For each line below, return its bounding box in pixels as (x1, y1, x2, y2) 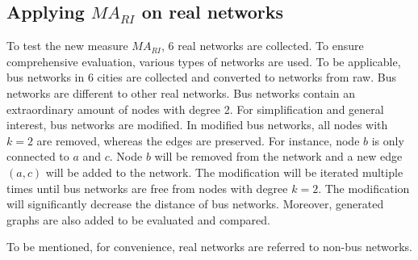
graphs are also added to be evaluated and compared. (6, 211, 270, 228)
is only (371, 132, 404, 149)
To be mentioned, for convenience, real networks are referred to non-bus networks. (6, 238, 412, 255)
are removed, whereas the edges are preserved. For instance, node (36, 132, 360, 149)
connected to (6, 148, 69, 165)
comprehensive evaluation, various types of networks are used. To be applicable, (6, 52, 401, 69)
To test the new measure (6, 37, 128, 54)
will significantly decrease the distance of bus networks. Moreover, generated (6, 195, 384, 212)
